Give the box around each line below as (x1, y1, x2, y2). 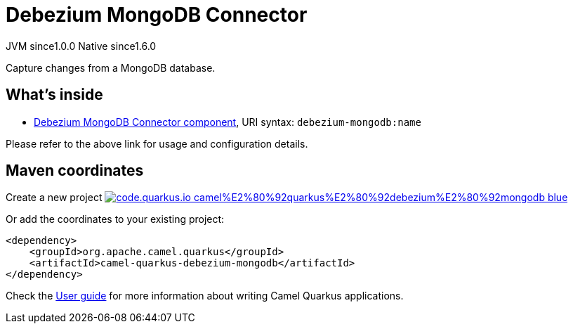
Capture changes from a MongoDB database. (6, 61, 216, 74)
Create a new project (6, 191, 103, 204)
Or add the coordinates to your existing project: (6, 213, 225, 226)
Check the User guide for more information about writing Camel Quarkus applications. (6, 290, 404, 302)
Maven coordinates (6, 162, 144, 180)
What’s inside (6, 86, 103, 104)
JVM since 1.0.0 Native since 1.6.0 (6, 39, 157, 52)
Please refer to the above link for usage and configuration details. (6, 137, 308, 150)
